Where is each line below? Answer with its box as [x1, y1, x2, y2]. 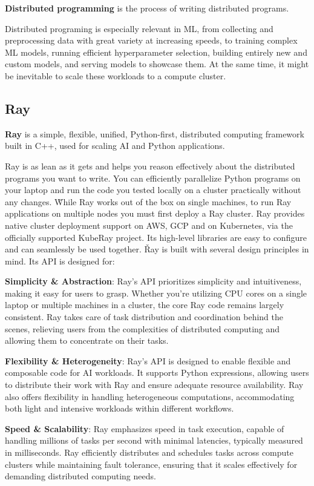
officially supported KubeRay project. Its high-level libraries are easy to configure [5, 231, 307, 243]
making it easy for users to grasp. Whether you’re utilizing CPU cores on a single [5, 286, 307, 299]
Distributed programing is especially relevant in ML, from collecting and [5, 22, 273, 34]
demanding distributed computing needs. [5, 470, 156, 482]
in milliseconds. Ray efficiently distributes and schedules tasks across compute [5, 446, 293, 459]
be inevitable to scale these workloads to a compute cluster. [5, 69, 226, 82]
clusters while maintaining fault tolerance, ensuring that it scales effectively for [5, 458, 298, 470]
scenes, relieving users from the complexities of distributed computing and [5, 322, 280, 335]
